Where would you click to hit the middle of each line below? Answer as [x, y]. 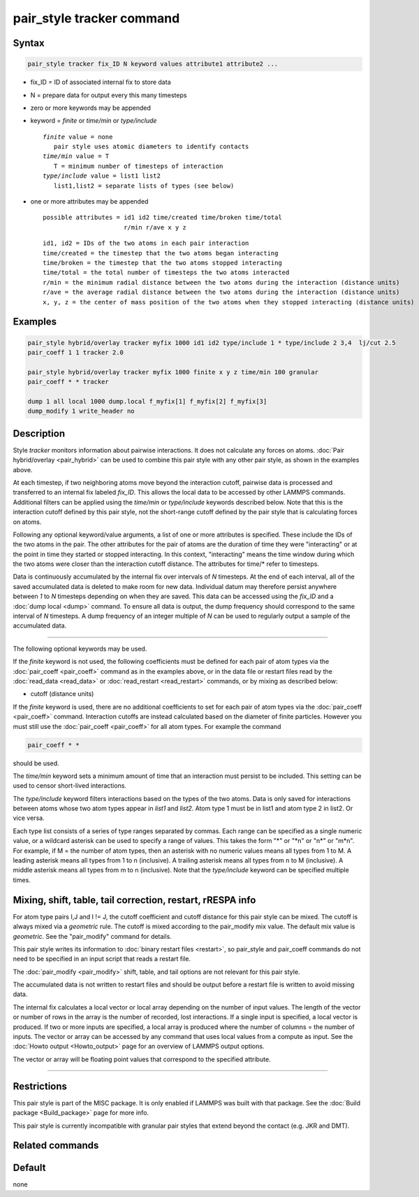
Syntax [29, 43]
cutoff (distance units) [62, 694]
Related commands [56, 1146]
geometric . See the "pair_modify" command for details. [93, 936]
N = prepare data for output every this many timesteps [109, 95]
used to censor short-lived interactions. [70, 786]
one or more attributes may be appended [89, 201]
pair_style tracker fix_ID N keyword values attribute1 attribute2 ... [153, 64]
